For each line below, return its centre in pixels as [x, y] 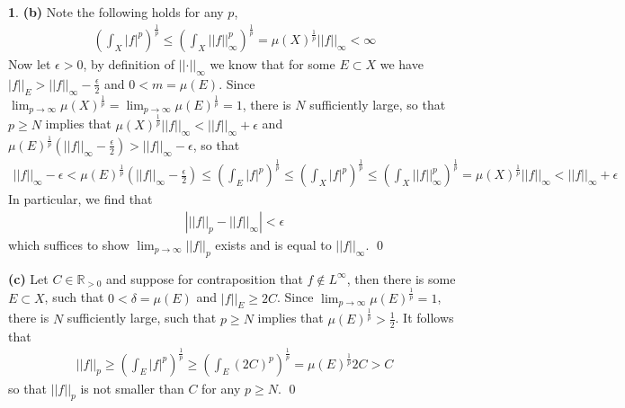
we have [402, 63]
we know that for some [272, 63]
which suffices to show [69, 244]
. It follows [424, 318]
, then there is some [401, 278]
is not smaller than [132, 388]
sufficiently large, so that [378, 104]
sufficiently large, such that [142, 318]
